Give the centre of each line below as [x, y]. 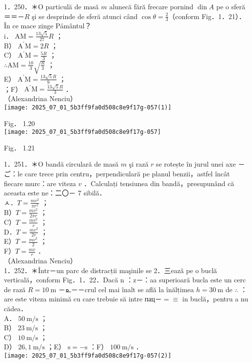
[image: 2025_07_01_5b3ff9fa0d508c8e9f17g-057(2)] [88, 355]
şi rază [139, 164]
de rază [15, 289]
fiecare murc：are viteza [40, 183]
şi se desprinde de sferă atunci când [85, 16]
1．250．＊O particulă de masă [51, 6]
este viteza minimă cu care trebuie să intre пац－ [89, 299]
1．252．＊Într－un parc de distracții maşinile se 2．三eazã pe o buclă [111, 270]
